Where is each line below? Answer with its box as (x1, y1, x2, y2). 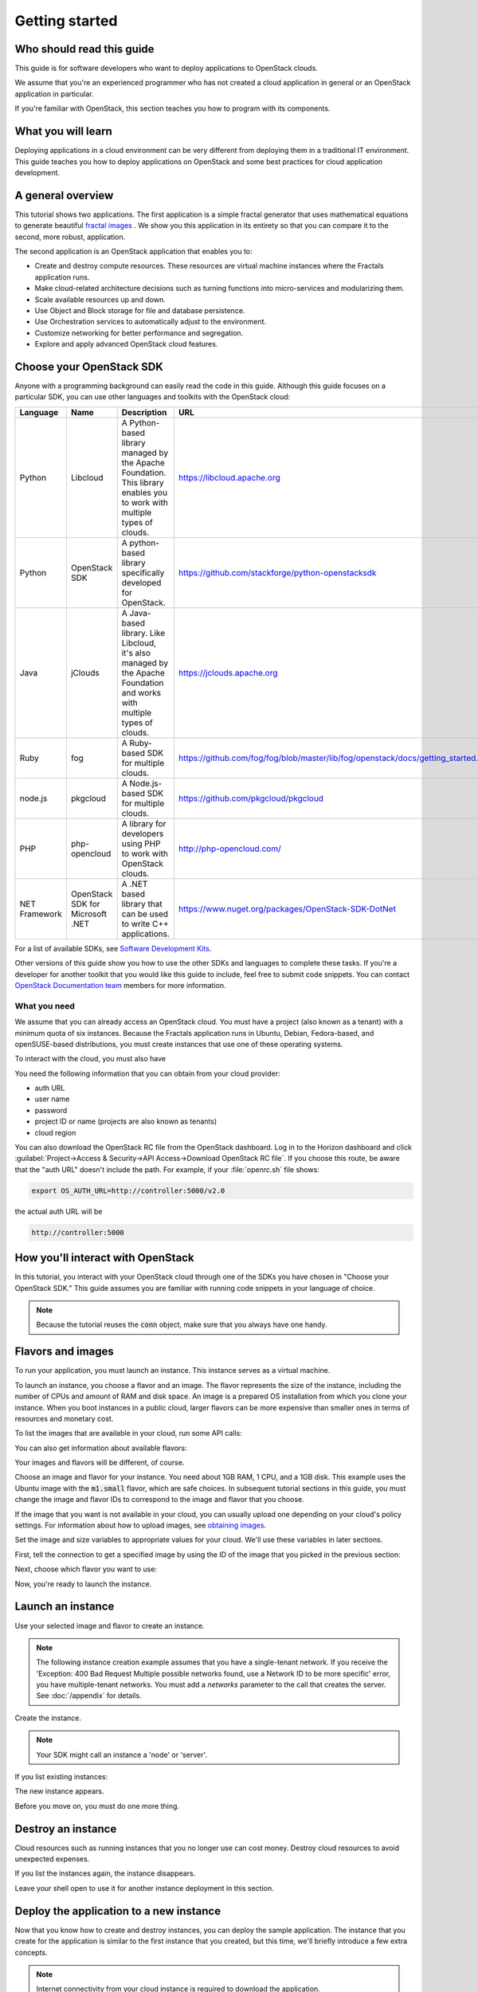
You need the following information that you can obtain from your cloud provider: (14, 1069, 280, 1078)
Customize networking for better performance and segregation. (34, 327, 244, 338)
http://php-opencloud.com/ (178, 843, 282, 854)
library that (121, 898, 163, 909)
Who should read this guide (14, 42, 155, 56)
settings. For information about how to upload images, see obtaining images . (14, 1520, 267, 1530)
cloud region (34, 1127, 76, 1137)
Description (121, 406, 167, 418)
